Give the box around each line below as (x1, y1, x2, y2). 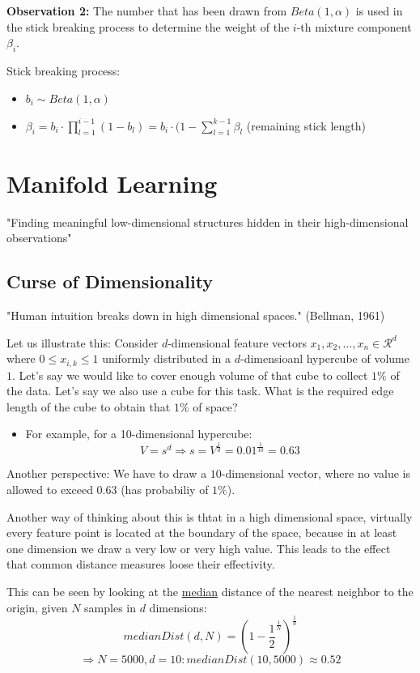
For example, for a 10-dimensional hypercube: (25, 425, 252, 442)
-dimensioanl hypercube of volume (240, 350, 409, 367)
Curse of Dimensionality (6, 269, 214, 294)
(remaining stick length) (246, 117, 366, 134)
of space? (193, 398, 238, 415)
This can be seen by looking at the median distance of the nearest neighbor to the (6, 582, 414, 599)
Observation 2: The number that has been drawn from (6, 2, 287, 19)
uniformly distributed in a (102, 350, 231, 367)
